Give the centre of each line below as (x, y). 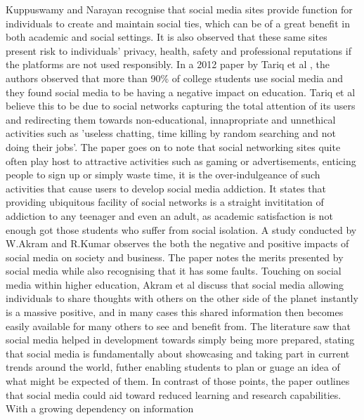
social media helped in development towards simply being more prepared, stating (180, 340)
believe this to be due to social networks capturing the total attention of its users (181, 106)
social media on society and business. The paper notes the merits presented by (175, 257)
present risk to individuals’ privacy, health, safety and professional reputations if (178, 50)
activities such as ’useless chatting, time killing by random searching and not (171, 133)
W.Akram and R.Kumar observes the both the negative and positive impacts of (177, 243)
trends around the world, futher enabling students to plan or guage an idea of (173, 367)
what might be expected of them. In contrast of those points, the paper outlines (178, 381)
